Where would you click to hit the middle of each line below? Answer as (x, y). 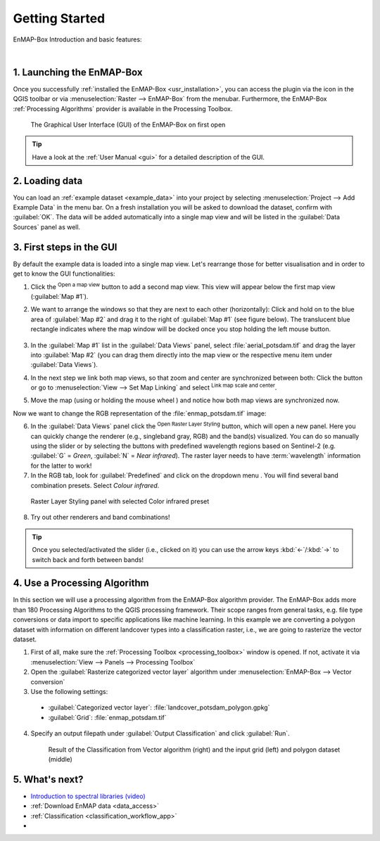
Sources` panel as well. (47, 227)
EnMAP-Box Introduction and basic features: (77, 39)
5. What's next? (48, 779)
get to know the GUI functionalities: (64, 274)
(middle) (61, 759)
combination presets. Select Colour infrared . (95, 485)
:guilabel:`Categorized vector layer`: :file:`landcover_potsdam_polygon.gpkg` (159, 707)
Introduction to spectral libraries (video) (88, 796)
